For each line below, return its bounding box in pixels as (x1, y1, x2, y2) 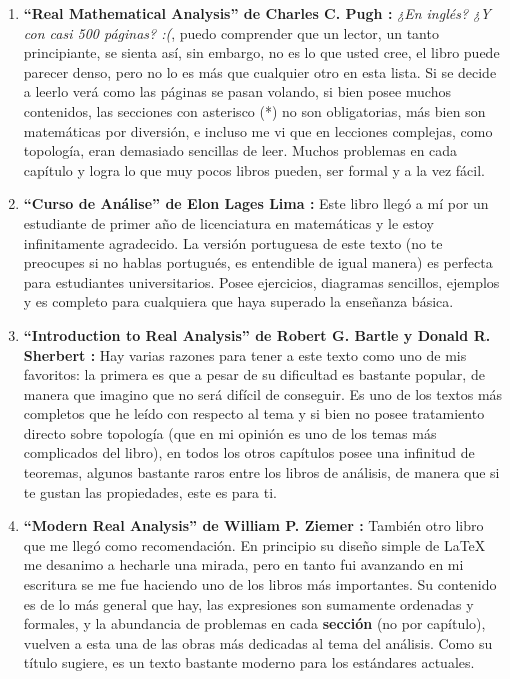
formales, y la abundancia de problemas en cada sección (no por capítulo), (23, 613, 486, 634)
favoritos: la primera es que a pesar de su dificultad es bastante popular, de (23, 364, 485, 385)
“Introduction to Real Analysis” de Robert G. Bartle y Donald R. (23, 324, 491, 345)
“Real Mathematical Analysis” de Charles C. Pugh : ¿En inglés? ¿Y (23, 3, 491, 23)
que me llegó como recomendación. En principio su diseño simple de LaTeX (23, 534, 486, 555)
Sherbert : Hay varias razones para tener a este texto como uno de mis (23, 344, 467, 365)
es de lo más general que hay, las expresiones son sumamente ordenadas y (23, 593, 474, 614)
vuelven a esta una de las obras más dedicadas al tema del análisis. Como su (23, 632, 493, 653)
